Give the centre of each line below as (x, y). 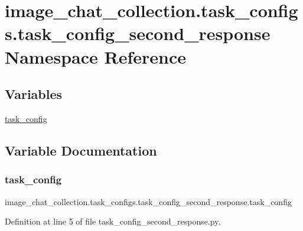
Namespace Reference (95, 56)
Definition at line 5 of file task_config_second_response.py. (113, 221)
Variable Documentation (81, 150)
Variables (34, 94)
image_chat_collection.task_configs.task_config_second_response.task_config (148, 201)
